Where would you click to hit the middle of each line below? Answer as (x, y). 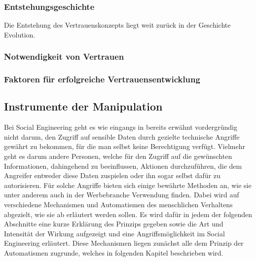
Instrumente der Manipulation (83, 106)
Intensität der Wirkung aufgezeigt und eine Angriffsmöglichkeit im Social (114, 233)
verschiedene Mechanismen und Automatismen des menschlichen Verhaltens (118, 205)
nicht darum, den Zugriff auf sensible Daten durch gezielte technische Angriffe (122, 136)
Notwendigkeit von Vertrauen (64, 56)
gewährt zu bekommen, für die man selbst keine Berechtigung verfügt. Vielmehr (125, 146)
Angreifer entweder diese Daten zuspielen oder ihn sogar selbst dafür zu (112, 175)
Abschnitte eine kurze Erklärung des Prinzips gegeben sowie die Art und (114, 224)
